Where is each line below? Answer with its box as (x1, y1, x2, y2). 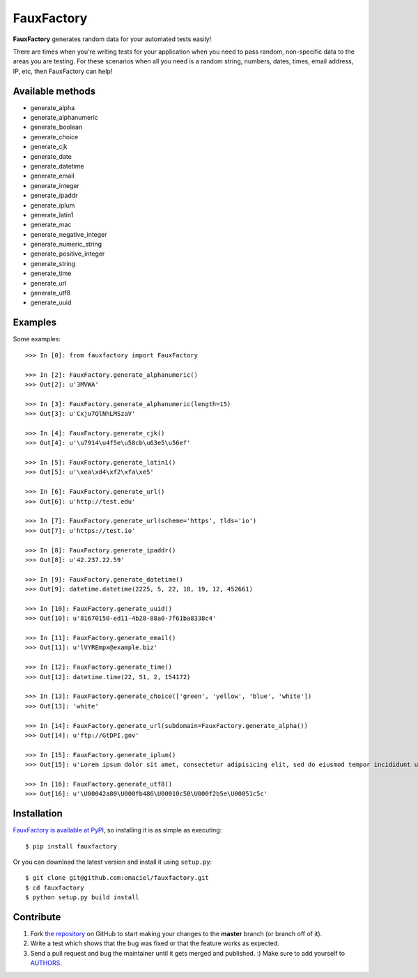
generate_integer (30, 181, 80, 189)
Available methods (13, 85, 96, 97)
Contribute (13, 911, 61, 923)
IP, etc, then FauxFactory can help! (13, 67, 113, 75)
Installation (13, 808, 63, 820)
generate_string (30, 259, 76, 267)
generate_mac (30, 220, 72, 229)
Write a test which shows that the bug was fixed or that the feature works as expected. (30, 939, 280, 947)
